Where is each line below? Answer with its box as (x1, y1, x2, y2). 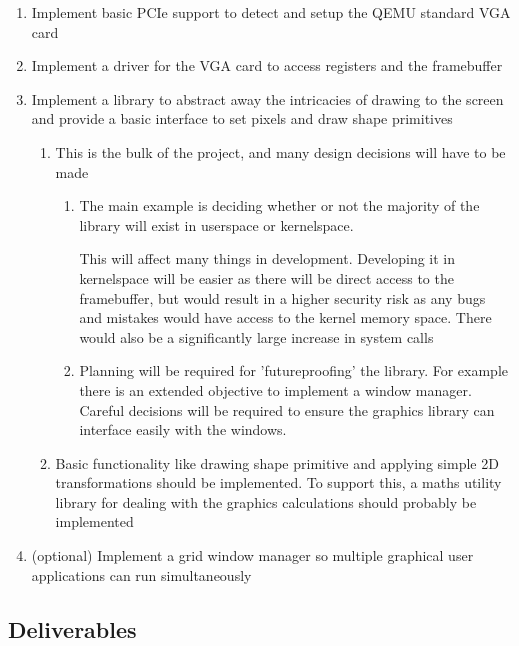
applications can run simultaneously (31, 564, 252, 585)
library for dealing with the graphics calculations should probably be (55, 491, 477, 512)
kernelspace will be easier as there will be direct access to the (79, 267, 454, 288)
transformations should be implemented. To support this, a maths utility (55, 472, 502, 493)
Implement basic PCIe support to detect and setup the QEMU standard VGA (31, 2, 511, 22)
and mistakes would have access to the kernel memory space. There (79, 307, 492, 328)
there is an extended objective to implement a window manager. (79, 379, 472, 400)
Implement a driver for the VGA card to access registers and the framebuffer (31, 55, 503, 76)
